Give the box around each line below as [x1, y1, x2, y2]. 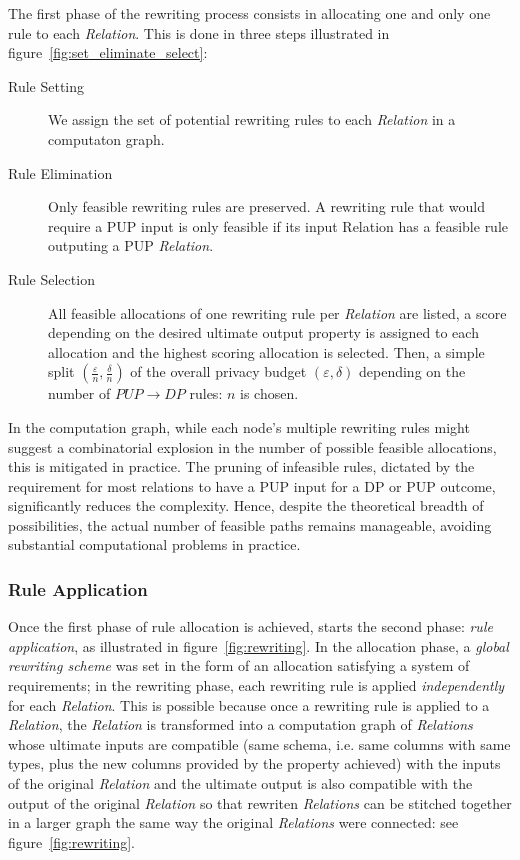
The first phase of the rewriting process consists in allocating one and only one [8, 3, 491, 23]
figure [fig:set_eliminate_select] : [8, 42, 208, 63]
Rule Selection [8, 268, 95, 289]
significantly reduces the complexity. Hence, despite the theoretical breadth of [8, 495, 484, 516]
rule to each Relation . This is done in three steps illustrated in [8, 22, 390, 43]
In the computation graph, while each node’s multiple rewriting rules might [8, 416, 470, 437]
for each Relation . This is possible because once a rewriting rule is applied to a [8, 694, 490, 715]
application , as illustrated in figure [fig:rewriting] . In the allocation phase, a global [8, 635, 509, 656]
